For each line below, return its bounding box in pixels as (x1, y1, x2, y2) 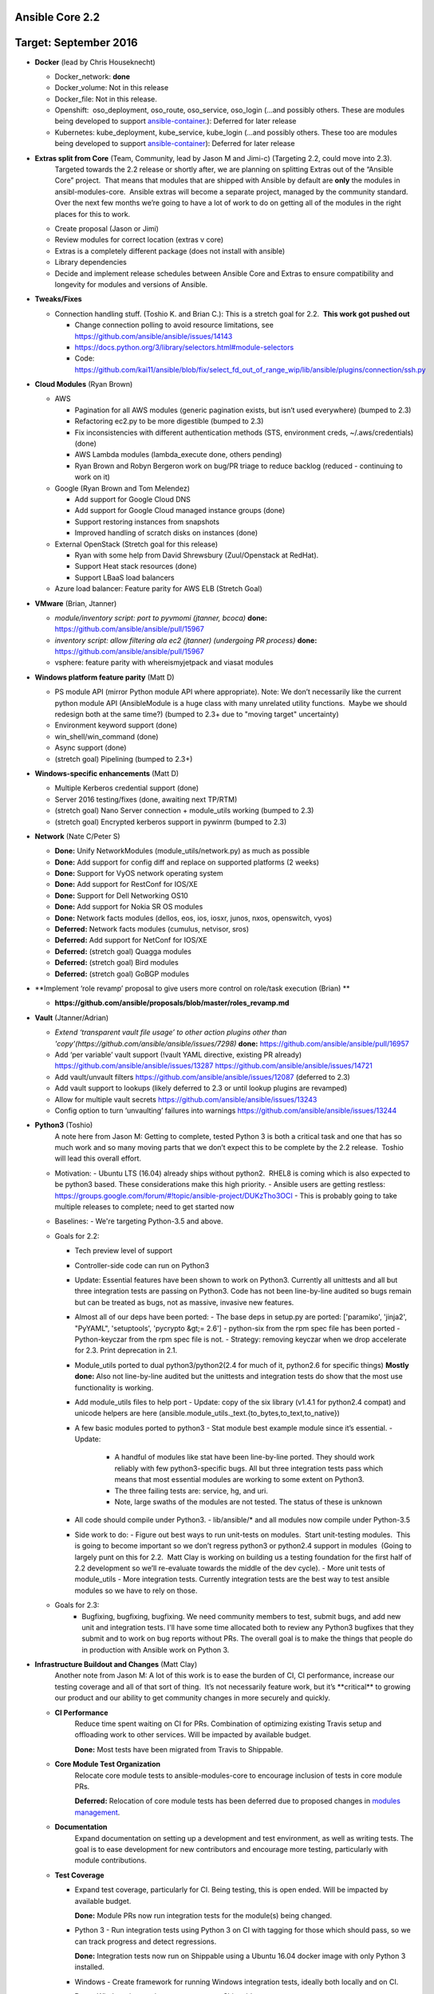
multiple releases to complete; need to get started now (54, 1202, 235, 1212)
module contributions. (74, 1855, 147, 1866)
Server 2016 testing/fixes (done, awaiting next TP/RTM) (54, 794, 238, 804)
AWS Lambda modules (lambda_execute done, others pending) (74, 450, 282, 459)
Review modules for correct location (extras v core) (54, 235, 224, 245)
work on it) (74, 472, 111, 482)
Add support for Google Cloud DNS (74, 495, 191, 504)
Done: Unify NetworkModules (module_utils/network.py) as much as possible (54, 846, 310, 856)
